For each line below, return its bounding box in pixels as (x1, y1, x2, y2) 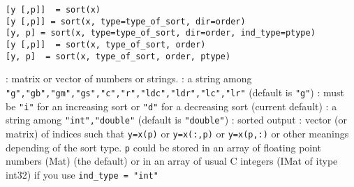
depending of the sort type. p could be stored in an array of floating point (6, 140, 322, 154)
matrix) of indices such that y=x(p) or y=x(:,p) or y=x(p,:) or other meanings (6, 126, 349, 140)
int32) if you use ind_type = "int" (6, 167, 158, 181)
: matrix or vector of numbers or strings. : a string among (6, 71, 252, 86)
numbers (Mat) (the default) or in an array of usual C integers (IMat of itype (6, 154, 338, 168)
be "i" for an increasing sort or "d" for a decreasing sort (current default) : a (6, 98, 337, 113)
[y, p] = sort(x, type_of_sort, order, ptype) (6, 51, 231, 61)
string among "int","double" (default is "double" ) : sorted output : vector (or (6, 112, 347, 127)
